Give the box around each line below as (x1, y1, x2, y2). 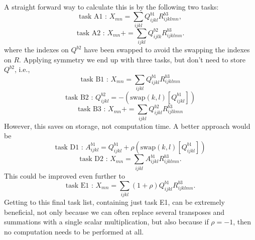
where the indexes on (4, 44, 69, 55)
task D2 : (79, 155, 108, 163)
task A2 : (76, 29, 105, 37)
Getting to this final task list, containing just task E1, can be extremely (4, 197, 225, 207)
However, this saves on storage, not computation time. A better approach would (4, 120, 250, 131)
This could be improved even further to (4, 170, 125, 181)
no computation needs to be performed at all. (4, 226, 144, 236)
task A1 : (78, 13, 107, 21)
